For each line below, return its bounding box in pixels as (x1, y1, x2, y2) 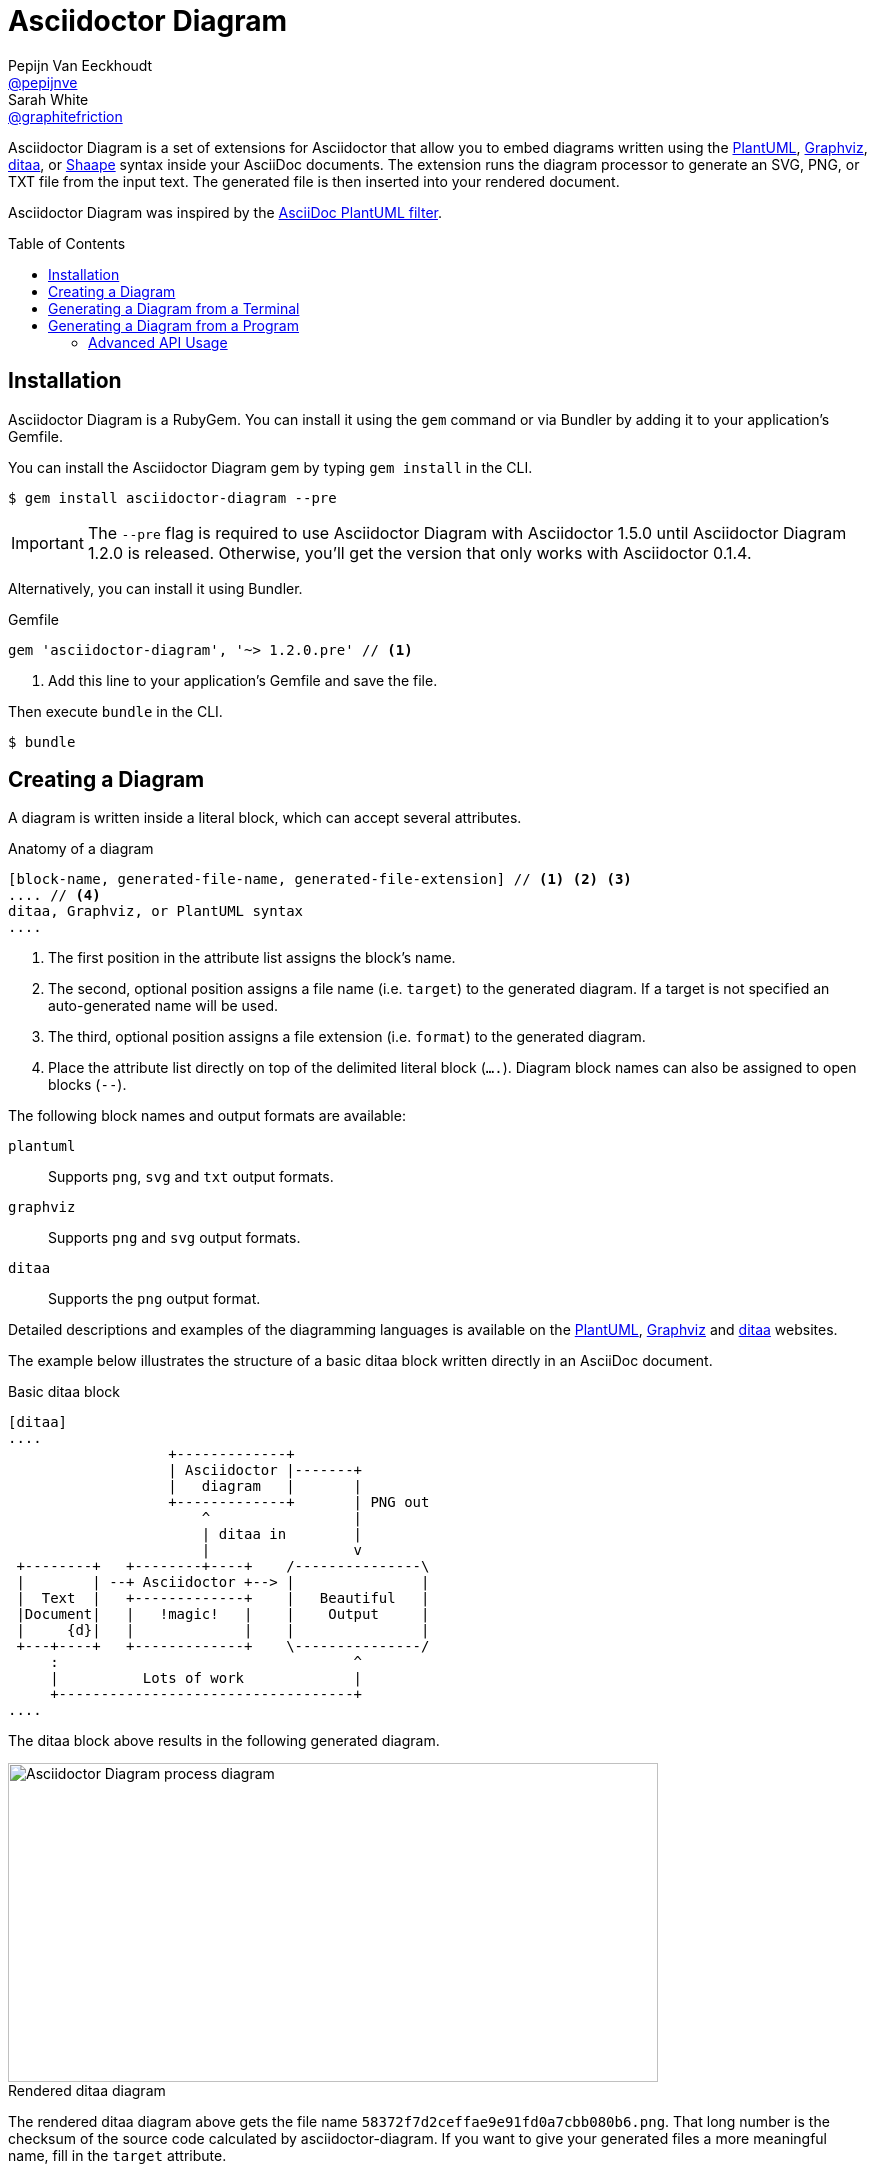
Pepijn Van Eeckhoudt (8, 56, 153, 74)
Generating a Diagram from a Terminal (48, 299, 300, 317)
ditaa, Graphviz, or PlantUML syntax (8, 903, 304, 920)
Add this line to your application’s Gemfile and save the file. (48, 671, 438, 689)
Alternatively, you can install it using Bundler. (8, 579, 303, 597)
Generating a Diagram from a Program (48, 316, 299, 334)
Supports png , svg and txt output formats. (48, 1168, 334, 1186)
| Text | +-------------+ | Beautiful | (16, 1590, 430, 1607)
